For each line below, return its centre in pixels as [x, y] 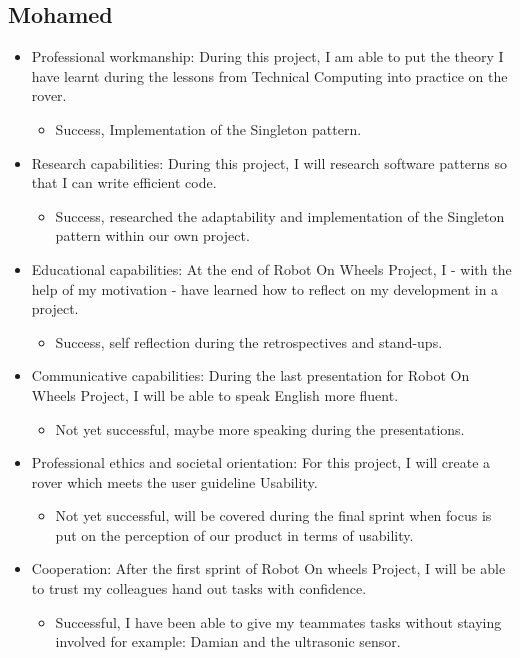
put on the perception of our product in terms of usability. [234, 534]
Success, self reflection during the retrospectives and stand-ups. [249, 341]
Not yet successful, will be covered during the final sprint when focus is [273, 515]
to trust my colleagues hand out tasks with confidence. [199, 588]
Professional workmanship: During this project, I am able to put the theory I [267, 56]
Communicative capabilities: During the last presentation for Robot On [250, 375]
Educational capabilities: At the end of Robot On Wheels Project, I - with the [271, 268]
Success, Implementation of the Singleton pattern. [208, 128]
